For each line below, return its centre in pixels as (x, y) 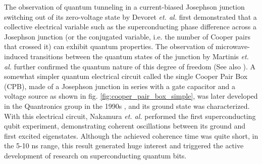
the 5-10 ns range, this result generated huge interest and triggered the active (124, 146)
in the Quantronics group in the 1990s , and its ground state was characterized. (127, 106)
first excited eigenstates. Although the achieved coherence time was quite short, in (131, 135)
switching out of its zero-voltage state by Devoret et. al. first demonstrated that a (130, 16)
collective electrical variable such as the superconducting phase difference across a (130, 27)
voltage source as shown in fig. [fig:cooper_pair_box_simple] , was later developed (131, 96)
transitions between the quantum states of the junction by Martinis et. (140, 56)
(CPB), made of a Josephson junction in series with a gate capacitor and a (120, 86)
